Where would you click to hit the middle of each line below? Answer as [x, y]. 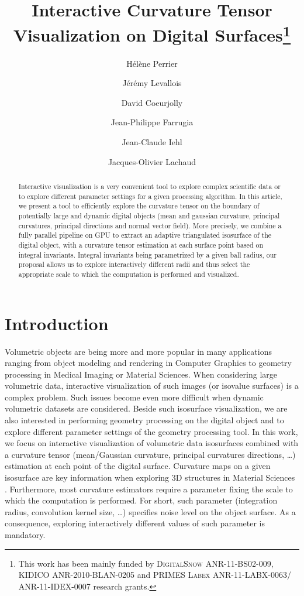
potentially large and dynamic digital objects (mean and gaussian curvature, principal [149, 215]
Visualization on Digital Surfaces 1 [152, 34]
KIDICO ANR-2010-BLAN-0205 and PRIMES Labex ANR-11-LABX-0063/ [155, 575]
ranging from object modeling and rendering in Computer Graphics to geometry [148, 363]
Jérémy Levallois [152, 83]
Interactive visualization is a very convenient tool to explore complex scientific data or [149, 186]
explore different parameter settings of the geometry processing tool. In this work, [151, 431]
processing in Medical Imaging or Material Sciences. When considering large [141, 374]
